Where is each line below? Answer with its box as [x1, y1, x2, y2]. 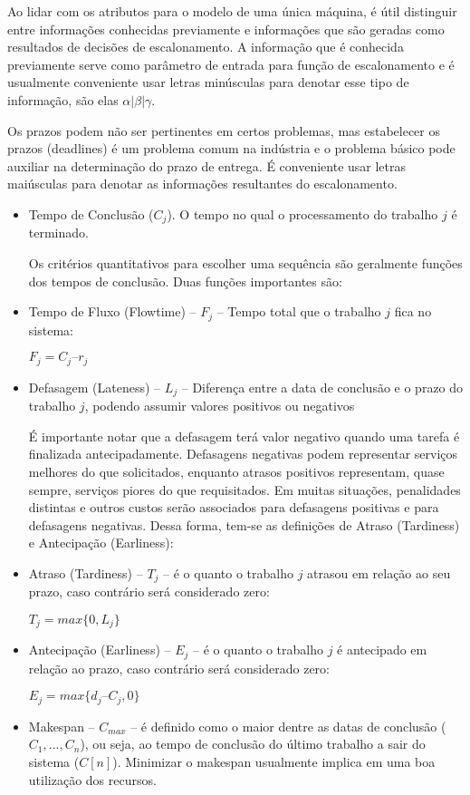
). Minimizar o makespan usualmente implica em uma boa [112, 752, 436, 771]
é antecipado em [337, 640, 427, 659]
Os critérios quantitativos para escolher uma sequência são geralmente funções [28, 253, 463, 272]
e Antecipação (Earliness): [28, 533, 174, 552]
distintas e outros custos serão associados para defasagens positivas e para [28, 498, 439, 517]
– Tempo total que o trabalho [216, 302, 381, 321]
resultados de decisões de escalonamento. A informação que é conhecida [7, 37, 404, 56]
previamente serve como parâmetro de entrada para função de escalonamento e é [7, 54, 455, 73]
